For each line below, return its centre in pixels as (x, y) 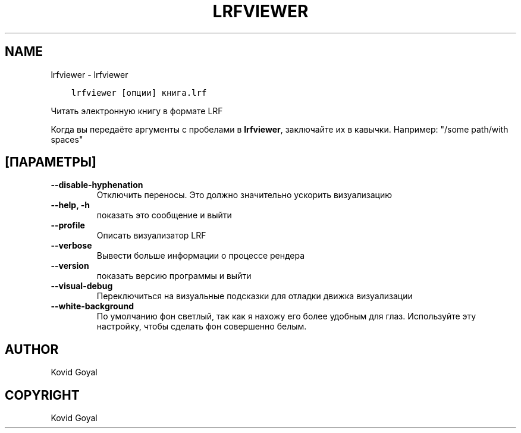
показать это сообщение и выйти (164, 215)
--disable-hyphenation (97, 185)
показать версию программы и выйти (174, 276)
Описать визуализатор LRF (151, 236)
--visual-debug (82, 286)
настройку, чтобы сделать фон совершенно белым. (202, 327)
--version (70, 266)
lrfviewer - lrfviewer (90, 74)
